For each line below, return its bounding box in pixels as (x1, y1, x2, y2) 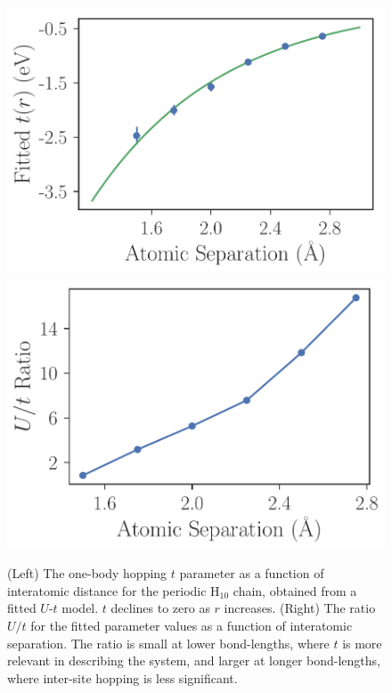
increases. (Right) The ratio (224, 599, 376, 617)
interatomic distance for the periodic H (7, 581, 220, 599)
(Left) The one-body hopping (7, 564, 167, 583)
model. (61, 599, 99, 617)
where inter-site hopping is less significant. (7, 668, 238, 687)
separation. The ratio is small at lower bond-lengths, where (7, 633, 330, 652)
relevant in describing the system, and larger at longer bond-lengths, (7, 651, 380, 670)
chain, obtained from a (233, 581, 357, 599)
